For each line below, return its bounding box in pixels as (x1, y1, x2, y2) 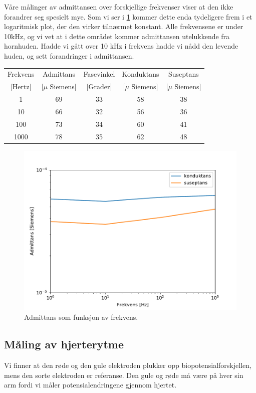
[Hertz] (10, 84, 32, 91)
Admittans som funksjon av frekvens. (24, 312, 138, 322)
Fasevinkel (83, 69, 115, 79)
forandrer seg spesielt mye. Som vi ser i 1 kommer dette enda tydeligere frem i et (4, 11, 252, 22)
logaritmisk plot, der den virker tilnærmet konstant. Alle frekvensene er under (4, 21, 243, 32)
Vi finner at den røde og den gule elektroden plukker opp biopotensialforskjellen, (4, 360, 251, 370)
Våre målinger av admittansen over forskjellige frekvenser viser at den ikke (4, 2, 233, 12)
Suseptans (168, 69, 199, 79)
